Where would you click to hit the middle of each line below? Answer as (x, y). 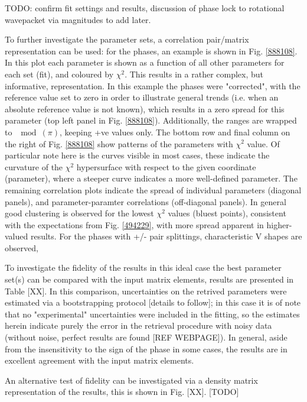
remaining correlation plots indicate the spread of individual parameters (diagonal (153, 189)
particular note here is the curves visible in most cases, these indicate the (137, 155)
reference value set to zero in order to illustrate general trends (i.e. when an (142, 97)
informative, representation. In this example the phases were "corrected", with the (153, 85)
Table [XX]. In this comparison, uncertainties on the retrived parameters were (146, 291)
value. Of (263, 143)
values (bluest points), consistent (227, 213)
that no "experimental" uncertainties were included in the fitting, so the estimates (152, 314)
